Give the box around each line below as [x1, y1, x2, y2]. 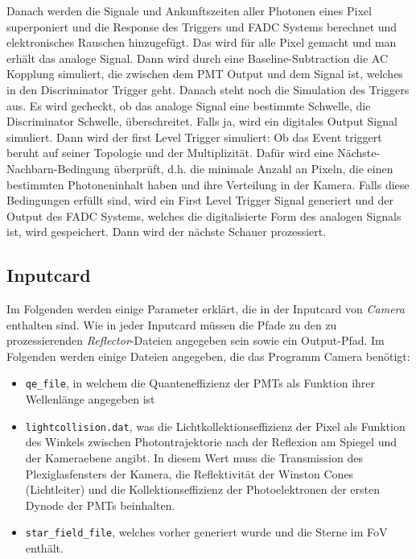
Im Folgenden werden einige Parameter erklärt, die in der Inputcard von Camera [6, 300, 405, 317]
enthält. [25, 540, 64, 557]
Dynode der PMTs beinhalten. [25, 496, 175, 513]
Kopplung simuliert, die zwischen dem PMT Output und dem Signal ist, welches [6, 65, 403, 82]
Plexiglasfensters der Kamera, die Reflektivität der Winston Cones [25, 465, 354, 482]
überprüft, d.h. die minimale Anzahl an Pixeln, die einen [113, 159, 393, 176]
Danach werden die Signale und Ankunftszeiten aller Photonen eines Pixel [6, 2, 372, 19]
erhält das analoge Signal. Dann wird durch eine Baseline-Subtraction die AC [6, 49, 389, 66]
